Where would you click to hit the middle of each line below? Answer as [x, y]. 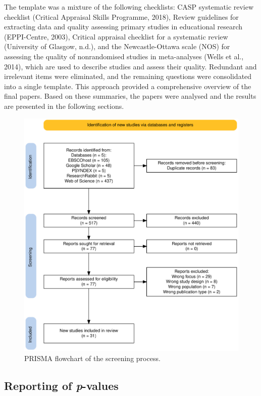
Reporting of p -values [61, 385]
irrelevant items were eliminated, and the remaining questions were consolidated [128, 76]
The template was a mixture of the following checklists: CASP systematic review [129, 7]
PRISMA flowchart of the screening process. [92, 358]
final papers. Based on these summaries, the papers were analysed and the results [130, 96]
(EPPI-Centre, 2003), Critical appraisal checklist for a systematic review [116, 36]
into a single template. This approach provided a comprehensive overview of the [128, 86]
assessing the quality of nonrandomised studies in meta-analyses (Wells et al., [124, 56]
